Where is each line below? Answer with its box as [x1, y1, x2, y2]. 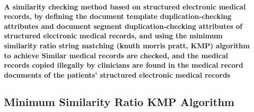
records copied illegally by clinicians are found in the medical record [4, 60, 244, 70]
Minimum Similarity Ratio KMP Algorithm [4, 94, 235, 109]
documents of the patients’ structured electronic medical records [4, 69, 231, 80]
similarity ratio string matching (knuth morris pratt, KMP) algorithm [4, 40, 250, 50]
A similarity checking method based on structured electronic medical [4, 1, 246, 11]
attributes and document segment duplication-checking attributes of [4, 20, 243, 31]
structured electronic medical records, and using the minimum [4, 30, 223, 41]
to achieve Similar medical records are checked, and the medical [4, 50, 228, 60]
